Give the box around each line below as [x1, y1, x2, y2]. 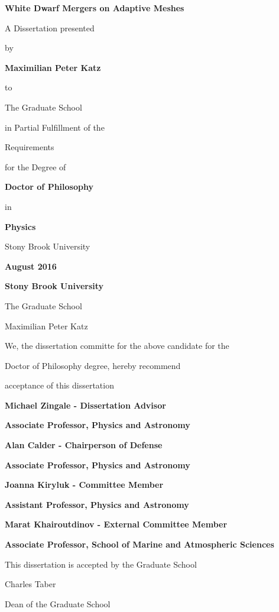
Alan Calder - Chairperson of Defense [5, 439, 163, 451]
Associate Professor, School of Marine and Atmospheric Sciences [5, 538, 274, 551]
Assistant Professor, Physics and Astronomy [5, 498, 189, 510]
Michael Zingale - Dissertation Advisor [5, 399, 166, 411]
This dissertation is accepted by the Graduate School [5, 558, 197, 570]
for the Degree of [5, 160, 66, 173]
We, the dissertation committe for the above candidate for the [5, 339, 229, 352]
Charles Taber [5, 578, 56, 590]
